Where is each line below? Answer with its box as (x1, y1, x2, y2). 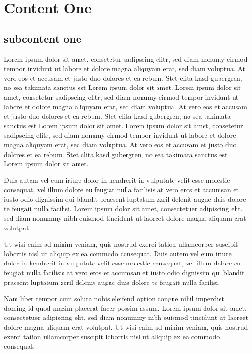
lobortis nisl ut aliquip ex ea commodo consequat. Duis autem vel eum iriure (4, 248, 232, 258)
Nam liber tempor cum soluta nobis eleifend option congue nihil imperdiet (4, 293, 224, 303)
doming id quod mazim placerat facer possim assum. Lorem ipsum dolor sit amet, (4, 302, 247, 313)
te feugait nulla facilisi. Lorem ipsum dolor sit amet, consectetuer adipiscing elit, (4, 203, 243, 213)
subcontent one (4, 31, 81, 46)
